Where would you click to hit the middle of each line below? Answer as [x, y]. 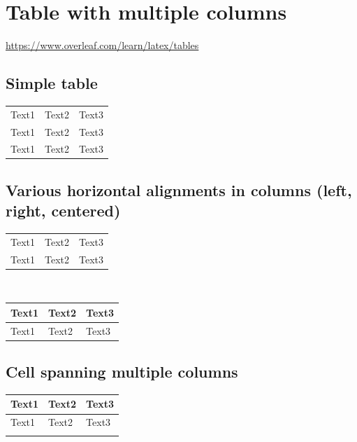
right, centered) [63, 210]
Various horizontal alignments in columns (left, [179, 189]
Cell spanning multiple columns [122, 372]
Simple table [52, 83]
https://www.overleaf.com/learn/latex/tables [102, 45]
